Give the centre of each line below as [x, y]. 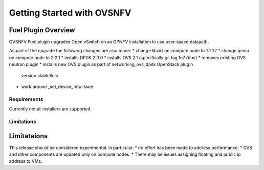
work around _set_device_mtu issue [57, 87]
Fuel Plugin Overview [42, 30]
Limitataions [28, 136]
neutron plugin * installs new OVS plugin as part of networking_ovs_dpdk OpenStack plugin [101, 64]
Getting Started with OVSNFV [70, 13]
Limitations [23, 121]
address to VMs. [26, 161]
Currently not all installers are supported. [50, 109]
